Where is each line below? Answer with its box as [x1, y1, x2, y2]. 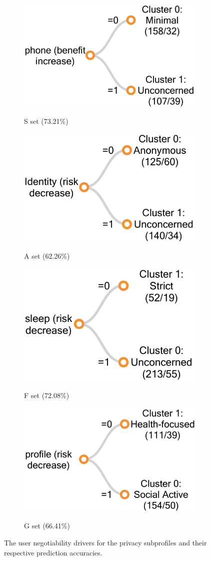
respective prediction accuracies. [4, 547, 102, 557]
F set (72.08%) [24, 390, 69, 400]
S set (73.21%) [24, 115, 68, 126]
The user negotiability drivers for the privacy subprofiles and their [4, 537, 207, 548]
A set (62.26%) [24, 251, 70, 261]
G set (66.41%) [24, 520, 70, 531]
